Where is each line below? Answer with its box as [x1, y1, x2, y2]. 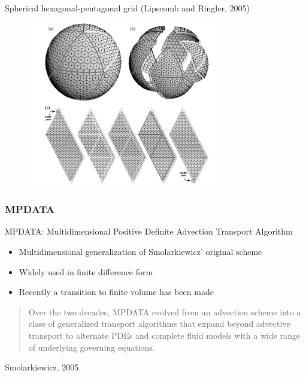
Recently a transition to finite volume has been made [19, 285, 214, 298]
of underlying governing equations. [28, 340, 155, 353]
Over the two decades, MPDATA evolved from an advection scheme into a [28, 305, 301, 318]
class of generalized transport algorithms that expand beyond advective [28, 317, 290, 330]
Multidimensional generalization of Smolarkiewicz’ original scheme [19, 245, 262, 257]
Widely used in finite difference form [19, 265, 153, 278]
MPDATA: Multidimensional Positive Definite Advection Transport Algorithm [5, 225, 293, 238]
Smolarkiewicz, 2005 [5, 361, 79, 373]
